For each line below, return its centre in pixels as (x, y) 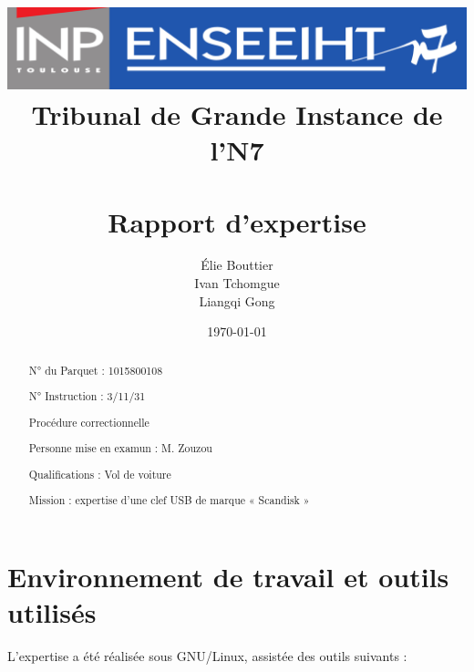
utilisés (52, 612)
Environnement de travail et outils (228, 577)
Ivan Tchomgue (237, 283)
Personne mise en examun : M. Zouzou (120, 448)
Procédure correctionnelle (89, 422)
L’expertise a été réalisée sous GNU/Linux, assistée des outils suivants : (207, 656)
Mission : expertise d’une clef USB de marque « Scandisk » (169, 500)
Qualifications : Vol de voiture (100, 474)
